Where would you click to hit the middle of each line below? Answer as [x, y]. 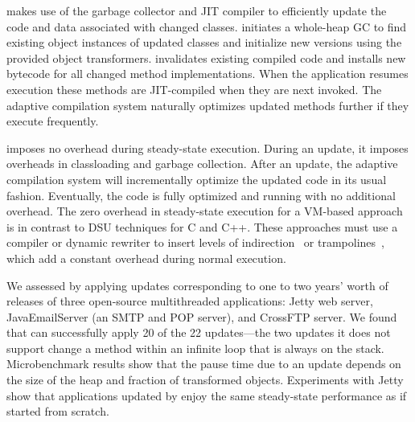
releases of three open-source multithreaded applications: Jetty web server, [190, 301]
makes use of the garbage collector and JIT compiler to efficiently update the [197, 10]
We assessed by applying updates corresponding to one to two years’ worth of [197, 285]
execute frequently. [53, 121]
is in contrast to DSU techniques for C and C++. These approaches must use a [202, 226]
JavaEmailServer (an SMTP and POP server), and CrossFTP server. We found [202, 316]
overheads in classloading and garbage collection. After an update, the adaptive [202, 164]
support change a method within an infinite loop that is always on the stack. [195, 348]
